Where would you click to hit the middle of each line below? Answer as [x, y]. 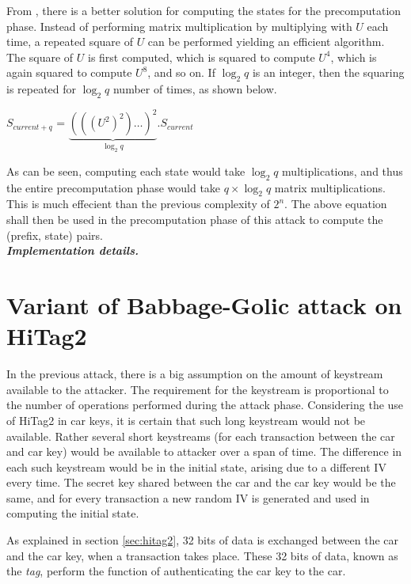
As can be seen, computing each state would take [126, 171]
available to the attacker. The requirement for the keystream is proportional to [198, 389]
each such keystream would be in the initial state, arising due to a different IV [196, 466]
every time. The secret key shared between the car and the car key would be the [201, 482]
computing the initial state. [73, 513]
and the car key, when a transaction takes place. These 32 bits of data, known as [202, 555]
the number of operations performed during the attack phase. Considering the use [205, 405]
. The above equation [336, 204]
